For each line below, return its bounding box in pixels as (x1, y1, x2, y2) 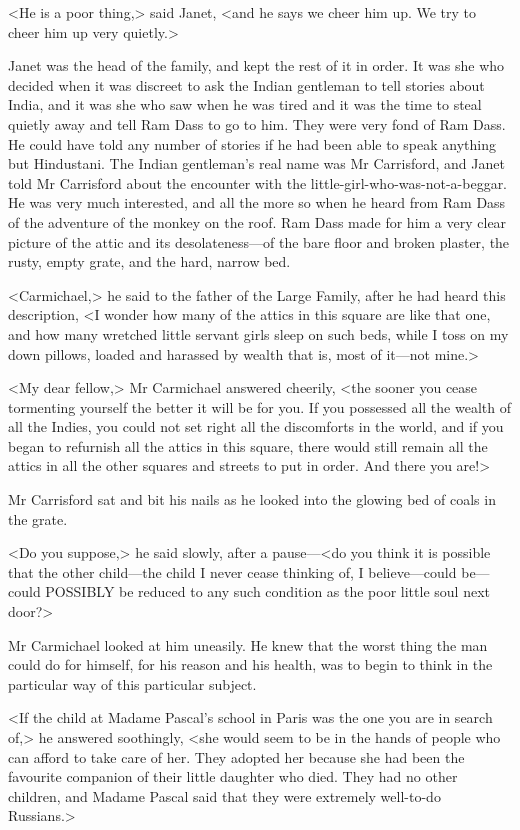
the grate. (8, 508, 68, 529)
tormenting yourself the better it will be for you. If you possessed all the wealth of (8, 396, 511, 417)
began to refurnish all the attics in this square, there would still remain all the (8, 435, 488, 456)
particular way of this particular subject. (8, 673, 257, 694)
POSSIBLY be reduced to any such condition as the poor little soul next (45, 581, 490, 602)
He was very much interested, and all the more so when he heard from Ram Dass (8, 192, 506, 213)
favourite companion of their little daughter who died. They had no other (8, 766, 458, 787)
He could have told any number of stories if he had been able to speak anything (8, 133, 496, 154)
